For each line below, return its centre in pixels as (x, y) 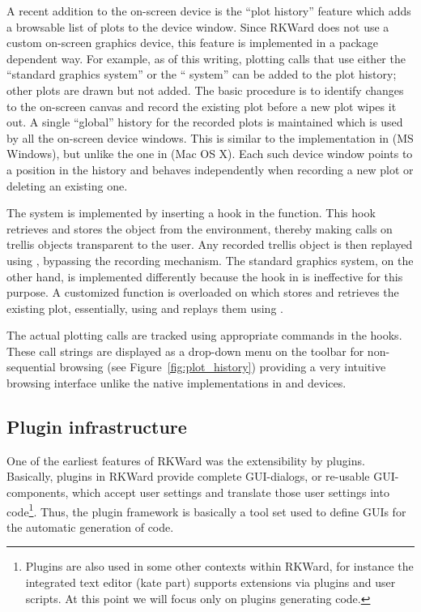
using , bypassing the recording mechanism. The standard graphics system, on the (210, 260)
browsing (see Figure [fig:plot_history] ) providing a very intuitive (223, 367)
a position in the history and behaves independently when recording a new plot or (210, 169)
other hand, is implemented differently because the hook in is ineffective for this (205, 276)
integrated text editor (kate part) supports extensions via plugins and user (210, 582)
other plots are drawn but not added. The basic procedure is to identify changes (205, 90)
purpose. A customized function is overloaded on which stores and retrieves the (203, 292)
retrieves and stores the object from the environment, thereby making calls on (200, 228)
